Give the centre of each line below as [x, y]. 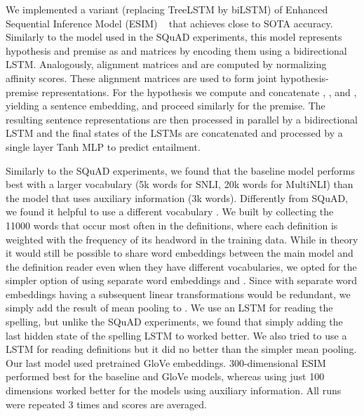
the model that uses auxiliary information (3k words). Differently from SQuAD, [177, 197]
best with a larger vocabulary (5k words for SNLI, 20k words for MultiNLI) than [180, 184]
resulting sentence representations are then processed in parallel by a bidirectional [182, 119]
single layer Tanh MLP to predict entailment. [103, 146]
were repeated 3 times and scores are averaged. [106, 404]
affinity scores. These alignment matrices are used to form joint [142, 78]
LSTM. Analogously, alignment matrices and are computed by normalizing [166, 64]
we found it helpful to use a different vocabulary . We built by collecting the [170, 212]
